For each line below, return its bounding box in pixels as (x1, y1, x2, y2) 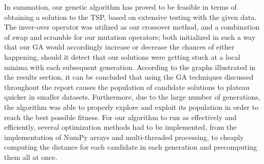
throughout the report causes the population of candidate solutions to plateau (4, 81, 250, 92)
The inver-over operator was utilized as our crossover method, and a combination (4, 21, 260, 32)
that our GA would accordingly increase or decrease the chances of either (4, 41, 235, 52)
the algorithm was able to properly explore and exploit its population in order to (4, 101, 259, 112)
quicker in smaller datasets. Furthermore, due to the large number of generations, (4, 91, 260, 102)
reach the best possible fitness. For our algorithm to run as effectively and (4, 111, 237, 122)
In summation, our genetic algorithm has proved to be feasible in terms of (4, 2, 237, 12)
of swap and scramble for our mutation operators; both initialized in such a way (4, 31, 256, 42)
